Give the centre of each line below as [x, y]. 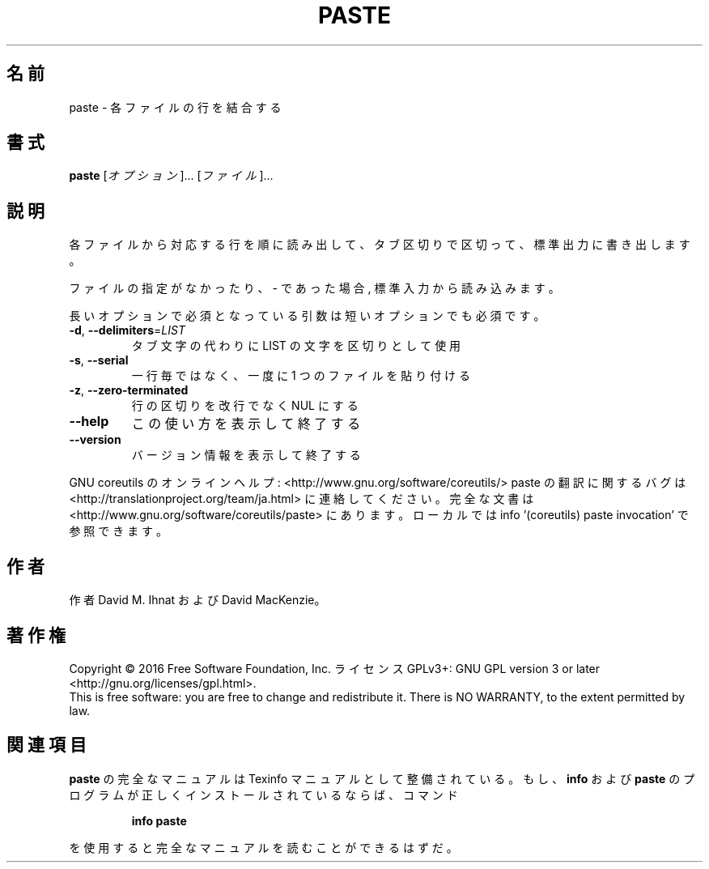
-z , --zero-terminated [129, 390]
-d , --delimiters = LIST [127, 330]
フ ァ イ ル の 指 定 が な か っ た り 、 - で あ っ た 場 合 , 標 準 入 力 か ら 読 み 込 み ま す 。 [314, 288]
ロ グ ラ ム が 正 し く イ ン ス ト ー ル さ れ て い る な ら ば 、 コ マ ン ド [263, 794]
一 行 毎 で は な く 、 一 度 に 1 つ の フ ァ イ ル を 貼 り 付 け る [301, 376]
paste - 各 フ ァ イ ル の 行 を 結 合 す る [175, 107]
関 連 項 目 [47, 745]
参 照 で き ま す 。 [119, 531]
